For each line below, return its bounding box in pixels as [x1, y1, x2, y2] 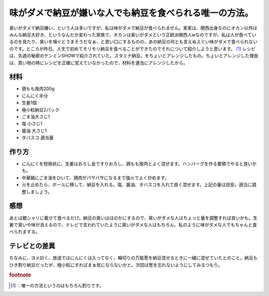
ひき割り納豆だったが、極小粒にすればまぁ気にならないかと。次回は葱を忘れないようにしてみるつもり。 [9, 262, 223, 268]
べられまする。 [9, 229, 40, 235]
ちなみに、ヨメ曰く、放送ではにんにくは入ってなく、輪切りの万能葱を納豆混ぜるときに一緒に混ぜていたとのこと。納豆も [9, 255, 258, 261]
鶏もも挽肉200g [21, 86, 55, 92]
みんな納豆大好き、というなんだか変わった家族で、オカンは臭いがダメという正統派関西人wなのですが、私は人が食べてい [9, 31, 257, 37]
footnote [9, 272, 31, 279]
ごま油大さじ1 [21, 114, 50, 120]
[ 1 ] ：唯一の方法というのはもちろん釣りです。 [10, 282, 104, 289]
